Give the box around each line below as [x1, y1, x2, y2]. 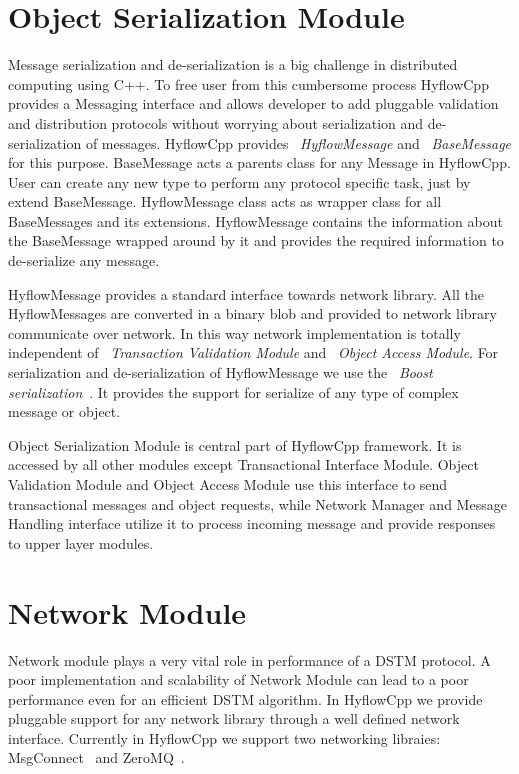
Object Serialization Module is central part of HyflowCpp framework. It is [8, 434, 462, 455]
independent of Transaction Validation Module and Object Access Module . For [8, 342, 499, 363]
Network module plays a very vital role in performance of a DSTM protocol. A [8, 649, 491, 670]
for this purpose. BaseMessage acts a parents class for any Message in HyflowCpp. [8, 152, 511, 173]
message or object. [8, 401, 121, 422]
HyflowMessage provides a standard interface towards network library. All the [8, 283, 484, 304]
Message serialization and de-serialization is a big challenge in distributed [8, 54, 458, 75]
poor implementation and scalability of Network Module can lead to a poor [8, 669, 469, 690]
